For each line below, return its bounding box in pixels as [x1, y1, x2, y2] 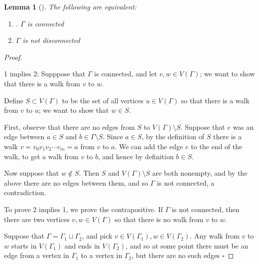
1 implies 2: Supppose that [4, 68, 86, 79]
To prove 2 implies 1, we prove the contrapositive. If [4, 204, 163, 214]
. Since [103, 131, 123, 142]
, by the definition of [141, 131, 205, 142]
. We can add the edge [115, 141, 183, 151]
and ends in [64, 240, 100, 251]
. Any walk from [190, 231, 240, 241]
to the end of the [191, 141, 243, 151]
